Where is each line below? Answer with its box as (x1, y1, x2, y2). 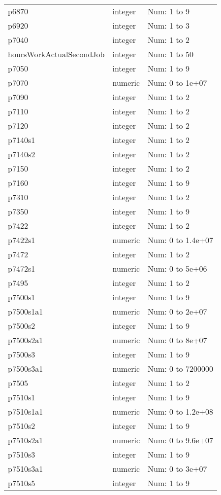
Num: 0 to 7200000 (148, 363, 213, 374)
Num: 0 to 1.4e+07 (148, 234, 213, 246)
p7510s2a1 (8, 434, 43, 446)
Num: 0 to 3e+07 (148, 463, 207, 474)
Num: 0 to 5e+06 (148, 263, 207, 274)
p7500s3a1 (8, 363, 43, 374)
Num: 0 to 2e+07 (148, 306, 207, 317)
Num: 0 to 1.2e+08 (148, 406, 213, 417)
